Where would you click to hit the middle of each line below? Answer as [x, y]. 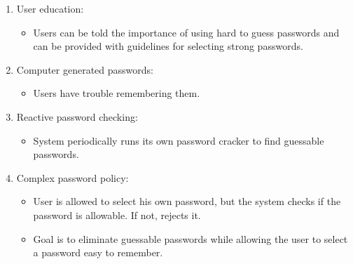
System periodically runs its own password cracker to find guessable [179, 140]
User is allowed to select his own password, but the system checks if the [187, 201]
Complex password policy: [72, 177]
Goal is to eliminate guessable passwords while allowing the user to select [191, 238]
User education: [50, 8]
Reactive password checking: [77, 116]
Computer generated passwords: [85, 69]
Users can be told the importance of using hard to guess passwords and [186, 32]
